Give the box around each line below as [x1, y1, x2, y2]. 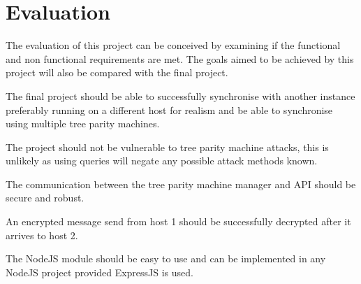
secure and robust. [6, 190, 84, 205]
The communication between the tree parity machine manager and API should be [6, 176, 356, 191]
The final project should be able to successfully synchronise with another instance [6, 88, 355, 103]
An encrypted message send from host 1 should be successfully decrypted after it [6, 214, 351, 229]
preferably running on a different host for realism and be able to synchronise [6, 102, 333, 117]
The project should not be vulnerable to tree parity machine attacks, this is [6, 139, 329, 154]
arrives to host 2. [6, 227, 78, 242]
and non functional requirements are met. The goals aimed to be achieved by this [6, 51, 354, 66]
